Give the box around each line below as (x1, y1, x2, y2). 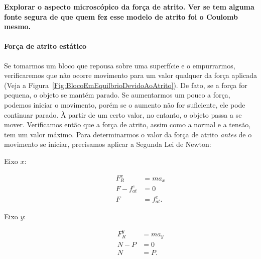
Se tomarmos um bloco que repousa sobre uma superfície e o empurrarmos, (4, 60, 235, 70)
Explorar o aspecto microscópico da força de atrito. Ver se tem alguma (4, 2, 254, 12)
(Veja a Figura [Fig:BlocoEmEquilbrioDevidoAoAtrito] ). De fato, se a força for (4, 79, 247, 90)
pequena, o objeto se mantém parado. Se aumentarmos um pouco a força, (4, 90, 230, 100)
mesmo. (4, 21, 31, 32)
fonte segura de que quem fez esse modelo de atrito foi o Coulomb (4, 11, 238, 22)
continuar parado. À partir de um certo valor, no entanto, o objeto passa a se (4, 109, 242, 120)
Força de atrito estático (4, 41, 87, 51)
